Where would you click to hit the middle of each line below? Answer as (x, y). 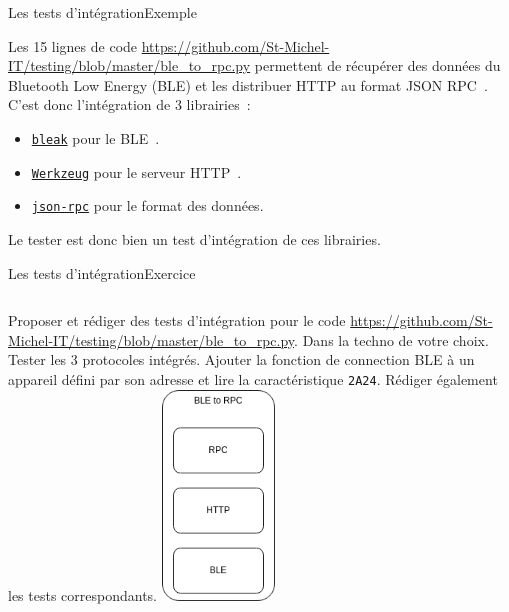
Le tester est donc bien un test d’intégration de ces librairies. (194, 238)
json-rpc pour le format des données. (147, 205)
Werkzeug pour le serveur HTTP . (136, 171)
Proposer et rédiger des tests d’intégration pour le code (177, 320)
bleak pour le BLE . (95, 137)
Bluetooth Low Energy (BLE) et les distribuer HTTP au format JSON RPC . (248, 84)
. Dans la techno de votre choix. (391, 339)
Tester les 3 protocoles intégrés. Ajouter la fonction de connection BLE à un (241, 359)
